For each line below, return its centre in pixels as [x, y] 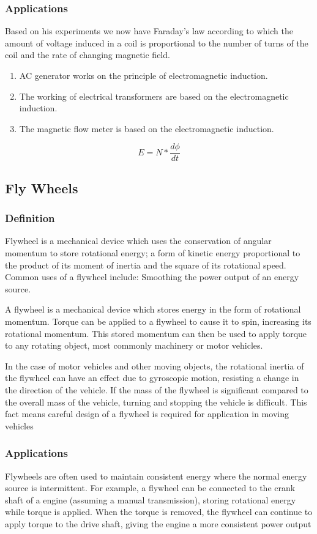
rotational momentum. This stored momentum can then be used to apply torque [156, 333]
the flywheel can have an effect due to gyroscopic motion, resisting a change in [152, 378]
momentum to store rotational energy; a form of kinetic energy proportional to [153, 253]
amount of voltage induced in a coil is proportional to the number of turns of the [157, 43]
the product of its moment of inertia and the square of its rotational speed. [146, 265]
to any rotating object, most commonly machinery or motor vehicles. [134, 345]
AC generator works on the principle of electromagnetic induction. [144, 75]
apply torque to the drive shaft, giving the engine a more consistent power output [158, 523]
